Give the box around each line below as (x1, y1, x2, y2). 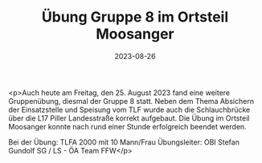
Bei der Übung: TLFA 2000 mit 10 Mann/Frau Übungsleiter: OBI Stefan (8, 137, 239, 147)
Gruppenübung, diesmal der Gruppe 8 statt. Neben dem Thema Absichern (8, 96, 255, 105)
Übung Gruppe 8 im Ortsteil (41, 8, 229, 26)
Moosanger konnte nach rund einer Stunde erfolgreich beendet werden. (8, 121, 247, 131)
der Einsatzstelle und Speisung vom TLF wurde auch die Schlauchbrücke (8, 105, 251, 114)
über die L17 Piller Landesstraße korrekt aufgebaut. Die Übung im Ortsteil (8, 113, 250, 123)
